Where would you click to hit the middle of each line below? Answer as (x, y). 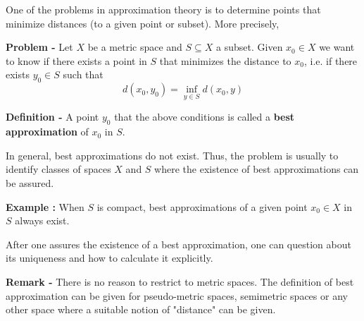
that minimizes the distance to (225, 60)
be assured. (30, 182)
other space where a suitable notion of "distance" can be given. (141, 309)
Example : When (45, 206)
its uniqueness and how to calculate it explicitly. (109, 258)
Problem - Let (39, 47)
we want (337, 47)
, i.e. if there (331, 60)
